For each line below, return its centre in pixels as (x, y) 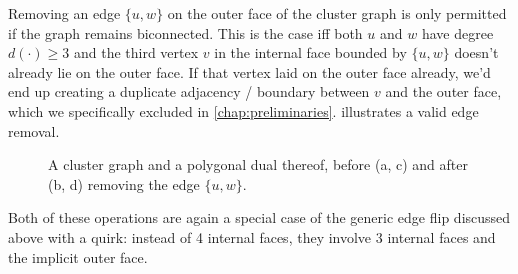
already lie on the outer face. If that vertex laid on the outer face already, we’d (249, 71)
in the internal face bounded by (310, 52)
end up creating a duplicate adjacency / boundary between (189, 91)
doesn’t (476, 52)
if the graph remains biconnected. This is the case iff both (185, 32)
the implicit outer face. (78, 256)
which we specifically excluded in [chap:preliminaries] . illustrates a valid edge (243, 110)
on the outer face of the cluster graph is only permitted (337, 13)
